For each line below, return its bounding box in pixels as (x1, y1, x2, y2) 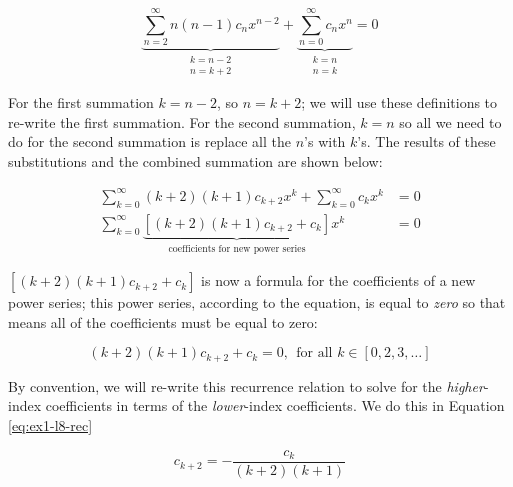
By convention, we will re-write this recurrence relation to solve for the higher (8, 375, 484, 396)
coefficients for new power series (168, 243, 306, 254)
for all (296, 346, 333, 361)
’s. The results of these (357, 131, 496, 152)
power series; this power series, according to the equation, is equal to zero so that (8, 292, 506, 313)
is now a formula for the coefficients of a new (201, 270, 476, 291)
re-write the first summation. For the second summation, (8, 111, 356, 132)
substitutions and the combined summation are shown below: (8, 150, 383, 171)
